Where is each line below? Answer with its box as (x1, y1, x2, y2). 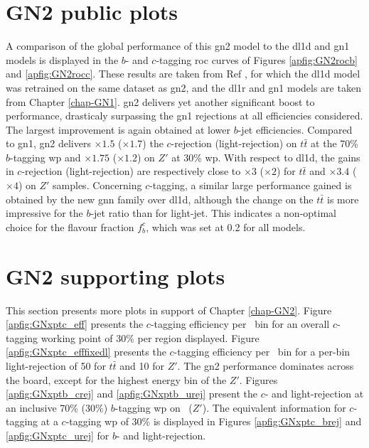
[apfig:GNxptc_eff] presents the (6, 316, 144, 331)
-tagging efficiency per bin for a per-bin (173, 344, 351, 359)
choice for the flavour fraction (6, 219, 134, 234)
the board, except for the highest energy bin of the (6, 372, 227, 387)
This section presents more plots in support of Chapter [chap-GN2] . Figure (6, 302, 332, 317)
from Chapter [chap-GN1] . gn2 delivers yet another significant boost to (6, 94, 315, 109)
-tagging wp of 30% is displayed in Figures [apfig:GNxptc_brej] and (65, 414, 362, 429)
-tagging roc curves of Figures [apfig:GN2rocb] (156, 52, 358, 67)
